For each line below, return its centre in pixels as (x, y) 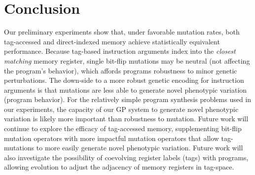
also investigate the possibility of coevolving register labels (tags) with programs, (126, 157)
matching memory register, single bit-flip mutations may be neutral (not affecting (127, 60)
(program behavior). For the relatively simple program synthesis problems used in (128, 99)
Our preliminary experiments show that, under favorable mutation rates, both (122, 32)
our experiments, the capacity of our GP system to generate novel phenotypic (121, 109)
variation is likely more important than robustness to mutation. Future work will (126, 119)
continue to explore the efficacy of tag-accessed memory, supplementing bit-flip (123, 128)
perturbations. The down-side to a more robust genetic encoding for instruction (124, 80)
